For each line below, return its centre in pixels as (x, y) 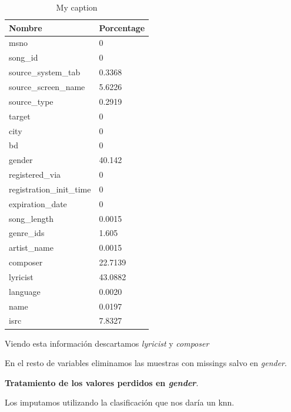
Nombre (26, 27)
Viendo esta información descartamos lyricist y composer (107, 343)
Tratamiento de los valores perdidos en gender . (102, 382)
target (20, 116)
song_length (31, 218)
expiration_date (38, 203)
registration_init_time (50, 189)
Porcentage (122, 27)
